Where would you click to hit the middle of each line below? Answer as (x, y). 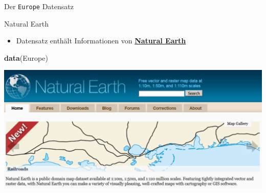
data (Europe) (26, 57)
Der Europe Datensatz (39, 6)
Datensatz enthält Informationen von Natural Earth (101, 41)
